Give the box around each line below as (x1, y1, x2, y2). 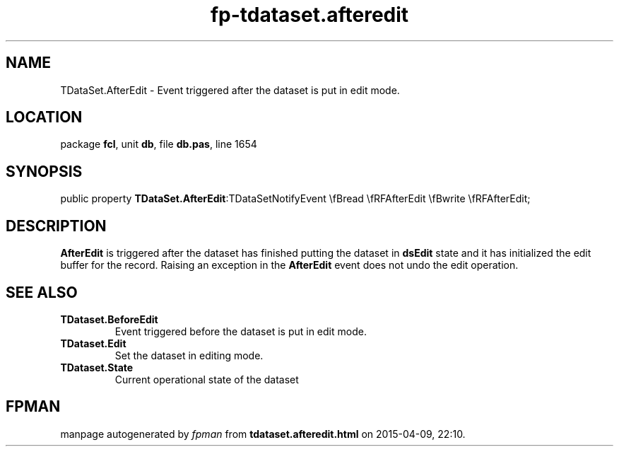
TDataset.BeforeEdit (60, 313, 158, 325)
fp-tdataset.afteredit (210, 3, 409, 27)
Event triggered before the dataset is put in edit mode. (114, 325, 367, 337)
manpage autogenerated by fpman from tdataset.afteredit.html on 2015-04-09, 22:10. (60, 427, 466, 440)
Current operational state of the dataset (114, 373, 299, 386)
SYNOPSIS (6, 162, 83, 180)
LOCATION (6, 108, 83, 127)
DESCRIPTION (6, 216, 107, 235)
